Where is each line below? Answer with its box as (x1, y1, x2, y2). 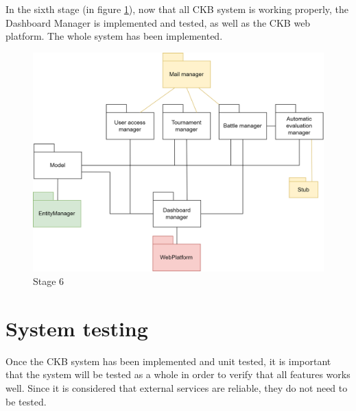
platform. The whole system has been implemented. (5, 29, 223, 43)
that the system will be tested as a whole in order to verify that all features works (5, 367, 351, 382)
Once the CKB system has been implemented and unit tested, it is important (5, 353, 331, 368)
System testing (5, 314, 148, 342)
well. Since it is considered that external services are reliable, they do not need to (5, 380, 348, 395)
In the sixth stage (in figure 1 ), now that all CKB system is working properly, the (5, 2, 349, 16)
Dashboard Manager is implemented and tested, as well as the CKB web (5, 15, 311, 29)
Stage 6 (33, 274, 64, 288)
